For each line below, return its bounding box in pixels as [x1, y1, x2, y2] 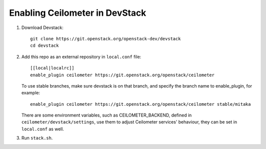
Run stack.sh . [21, 135, 53, 141]
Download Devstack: [21, 25, 64, 30]
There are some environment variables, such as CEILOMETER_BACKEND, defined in [21, 112, 192, 118]
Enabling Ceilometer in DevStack [9, 7, 146, 18]
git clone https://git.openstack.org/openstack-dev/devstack [30, 36, 181, 41]
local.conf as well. [21, 126, 64, 132]
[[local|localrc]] [30, 65, 75, 71]
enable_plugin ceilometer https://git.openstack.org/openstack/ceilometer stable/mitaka [30, 101, 251, 107]
